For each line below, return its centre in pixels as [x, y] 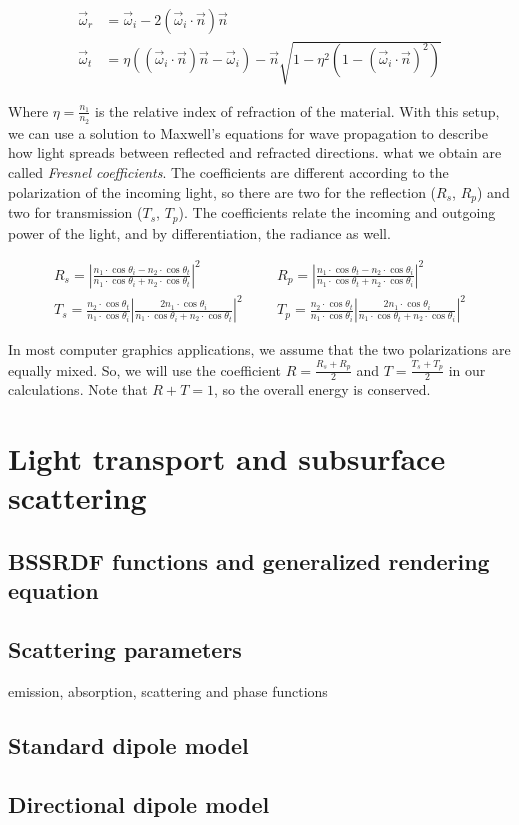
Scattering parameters [125, 649]
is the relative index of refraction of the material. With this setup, [297, 110]
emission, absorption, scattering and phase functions [168, 690]
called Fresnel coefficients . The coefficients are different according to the [228, 172]
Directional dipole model [139, 803]
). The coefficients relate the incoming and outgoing [337, 212]
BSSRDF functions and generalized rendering [249, 560]
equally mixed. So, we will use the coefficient [145, 369]
